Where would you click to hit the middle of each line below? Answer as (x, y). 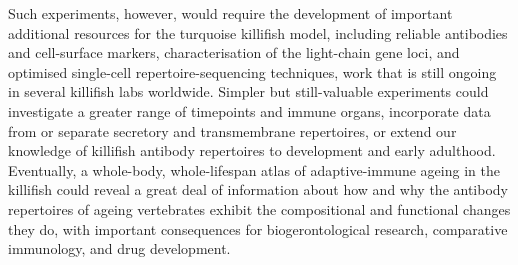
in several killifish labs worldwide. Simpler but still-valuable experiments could (248, 91)
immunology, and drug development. (119, 248)
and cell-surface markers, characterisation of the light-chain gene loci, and (234, 52)
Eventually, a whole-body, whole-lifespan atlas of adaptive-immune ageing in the (254, 169)
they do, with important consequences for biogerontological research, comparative (258, 228)
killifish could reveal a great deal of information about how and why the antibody (258, 189)
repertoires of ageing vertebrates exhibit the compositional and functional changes (259, 208)
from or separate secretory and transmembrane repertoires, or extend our (232, 130)
